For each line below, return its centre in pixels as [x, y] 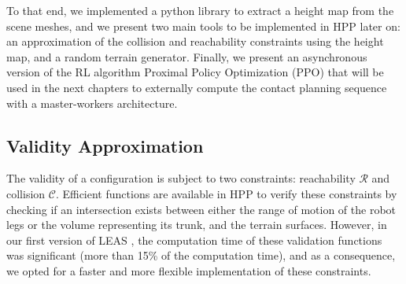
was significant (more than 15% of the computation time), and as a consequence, [201, 255]
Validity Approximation [105, 145]
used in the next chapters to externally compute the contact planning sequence [197, 87]
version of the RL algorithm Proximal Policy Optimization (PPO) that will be [195, 72]
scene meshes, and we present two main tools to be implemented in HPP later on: [203, 26]
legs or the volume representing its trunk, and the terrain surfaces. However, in [197, 225]
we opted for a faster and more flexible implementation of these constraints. [189, 270]
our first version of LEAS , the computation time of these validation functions [194, 240]
